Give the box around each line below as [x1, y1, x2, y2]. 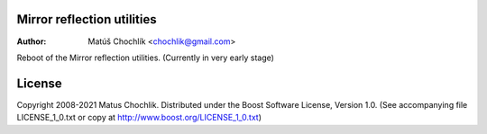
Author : [16, 36, 47, 47]
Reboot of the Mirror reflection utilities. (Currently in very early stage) [16, 52, 275, 63]
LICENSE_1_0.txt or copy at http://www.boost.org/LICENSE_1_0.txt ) [16, 112, 262, 123]
